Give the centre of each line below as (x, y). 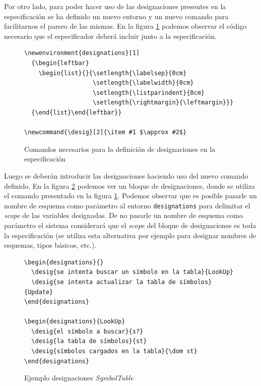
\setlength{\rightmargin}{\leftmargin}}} (163, 103)
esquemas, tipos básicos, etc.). (50, 245)
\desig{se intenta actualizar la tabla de (104, 282)
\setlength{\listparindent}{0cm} (149, 93)
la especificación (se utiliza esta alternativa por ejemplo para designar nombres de (130, 235)
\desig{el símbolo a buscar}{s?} (87, 331)
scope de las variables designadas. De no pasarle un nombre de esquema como (123, 215)
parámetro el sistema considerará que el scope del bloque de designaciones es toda (130, 225)
